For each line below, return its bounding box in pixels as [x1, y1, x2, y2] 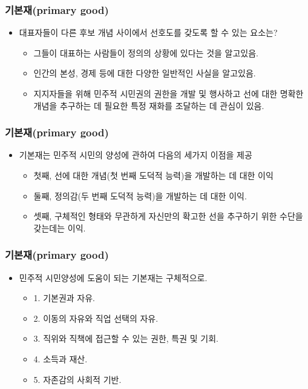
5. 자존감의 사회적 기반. [33, 373, 122, 385]
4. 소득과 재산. [33, 352, 88, 365]
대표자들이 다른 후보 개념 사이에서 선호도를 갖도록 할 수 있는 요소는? [19, 26, 278, 39]
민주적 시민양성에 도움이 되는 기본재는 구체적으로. [19, 271, 208, 284]
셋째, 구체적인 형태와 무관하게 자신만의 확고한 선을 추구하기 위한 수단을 [33, 210, 303, 222]
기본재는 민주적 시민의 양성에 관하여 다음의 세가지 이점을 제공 [19, 148, 252, 161]
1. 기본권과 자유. [33, 291, 95, 304]
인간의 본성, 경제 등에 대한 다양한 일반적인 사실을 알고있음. [33, 67, 256, 79]
